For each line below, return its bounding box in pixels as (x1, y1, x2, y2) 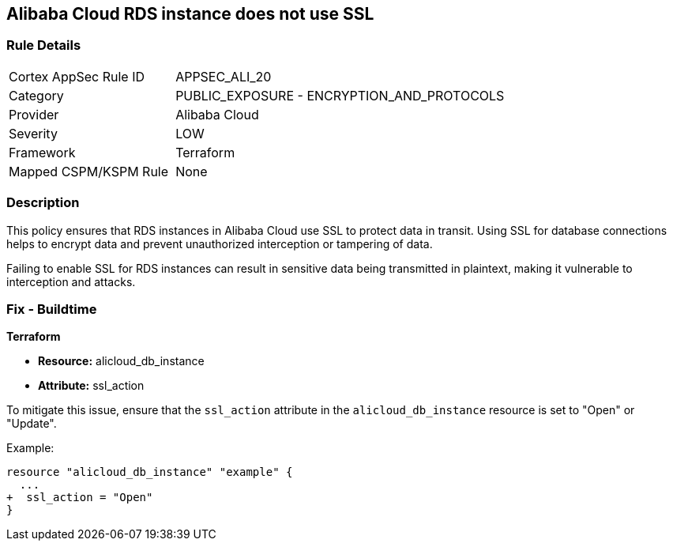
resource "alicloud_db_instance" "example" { (6, 466, 293, 479)
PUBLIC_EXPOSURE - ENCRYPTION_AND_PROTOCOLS (175, 87, 505, 104)
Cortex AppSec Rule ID (9, 68, 145, 85)
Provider (9, 106, 59, 123)
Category (9, 87, 64, 104)
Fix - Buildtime (6, 300, 97, 317)
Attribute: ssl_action (38, 379, 145, 393)
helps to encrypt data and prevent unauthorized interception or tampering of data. (6, 236, 433, 251)
